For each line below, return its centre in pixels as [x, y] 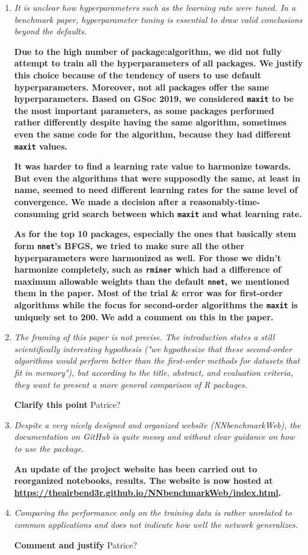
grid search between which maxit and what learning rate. [182, 213]
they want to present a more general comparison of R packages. [131, 384]
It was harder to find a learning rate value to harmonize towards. [152, 166]
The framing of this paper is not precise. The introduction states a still [144, 337]
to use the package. [49, 449]
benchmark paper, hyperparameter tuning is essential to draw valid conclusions [158, 19]
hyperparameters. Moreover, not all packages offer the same [141, 87]
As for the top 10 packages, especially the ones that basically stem [155, 234]
